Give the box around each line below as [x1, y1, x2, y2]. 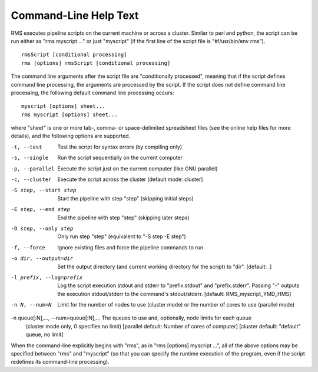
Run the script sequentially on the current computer [57, 154, 183, 162]
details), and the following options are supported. [11, 133, 131, 140]
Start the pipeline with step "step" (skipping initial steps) [57, 195, 194, 202]
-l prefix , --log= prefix [11, 274, 82, 281]
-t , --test [11, 143, 42, 150]
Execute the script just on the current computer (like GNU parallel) [57, 165, 218, 172]
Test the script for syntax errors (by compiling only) [57, 143, 183, 150]
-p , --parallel [11, 165, 55, 172]
